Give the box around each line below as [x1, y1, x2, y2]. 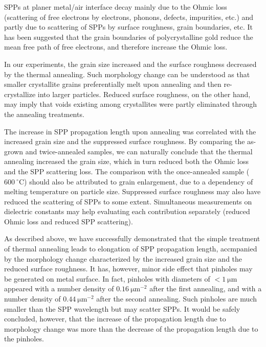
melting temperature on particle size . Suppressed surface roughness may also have [4, 186, 261, 197]
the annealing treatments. [4, 108, 84, 119]
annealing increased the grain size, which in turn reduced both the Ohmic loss [4, 156, 249, 167]
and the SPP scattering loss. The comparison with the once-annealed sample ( [4, 166, 250, 176]
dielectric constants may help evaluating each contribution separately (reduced [4, 206, 250, 217]
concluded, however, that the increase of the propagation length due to [4, 313, 226, 324]
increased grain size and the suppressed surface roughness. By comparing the [4, 136, 245, 147]
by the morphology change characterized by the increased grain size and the [4, 253, 242, 264]
